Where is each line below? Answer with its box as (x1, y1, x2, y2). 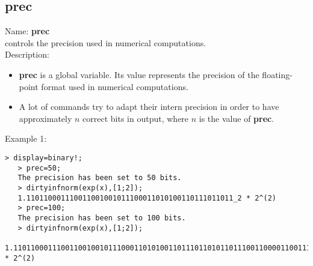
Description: (5, 48, 49, 61)
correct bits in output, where (82, 112, 189, 124)
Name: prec (5, 25, 50, 37)
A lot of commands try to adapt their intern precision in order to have (19, 100, 279, 113)
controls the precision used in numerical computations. (5, 36, 206, 49)
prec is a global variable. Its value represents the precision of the (19, 68, 259, 80)
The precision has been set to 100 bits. (17, 213, 186, 222)
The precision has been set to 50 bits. (17, 174, 182, 183)
